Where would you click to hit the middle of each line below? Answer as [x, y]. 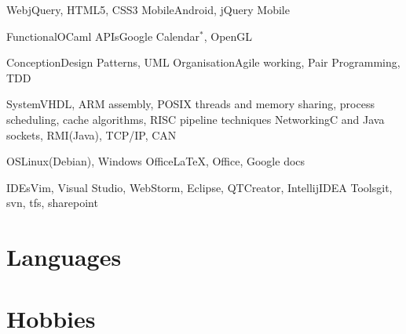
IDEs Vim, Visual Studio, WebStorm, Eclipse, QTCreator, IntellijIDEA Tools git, [199, 187]
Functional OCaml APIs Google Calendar [103, 36]
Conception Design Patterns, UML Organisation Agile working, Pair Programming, [203, 62]
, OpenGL [228, 36]
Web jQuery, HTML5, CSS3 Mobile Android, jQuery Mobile [148, 9]
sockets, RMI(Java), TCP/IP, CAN [91, 134]
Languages [64, 257]
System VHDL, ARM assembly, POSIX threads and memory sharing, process [190, 104]
